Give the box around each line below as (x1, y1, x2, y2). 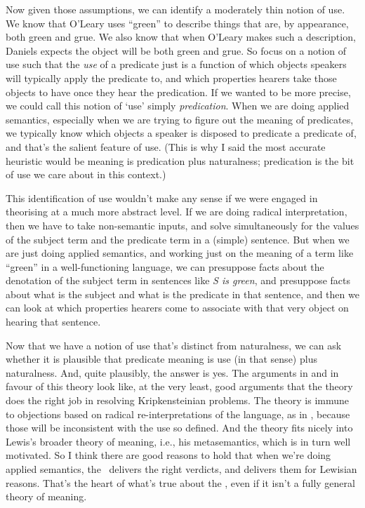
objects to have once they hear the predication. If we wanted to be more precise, (6, 84, 351, 99)
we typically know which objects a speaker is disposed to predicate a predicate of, (6, 126, 357, 140)
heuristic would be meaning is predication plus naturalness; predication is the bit (6, 153, 354, 168)
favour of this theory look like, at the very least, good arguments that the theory (6, 379, 353, 394)
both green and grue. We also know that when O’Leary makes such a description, (6, 29, 356, 44)
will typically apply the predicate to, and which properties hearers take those (6, 70, 337, 85)
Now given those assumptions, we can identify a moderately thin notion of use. (6, 2, 345, 16)
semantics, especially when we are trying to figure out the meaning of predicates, (6, 112, 354, 126)
